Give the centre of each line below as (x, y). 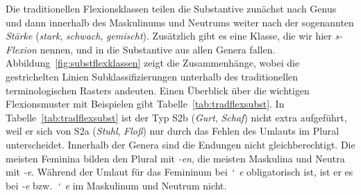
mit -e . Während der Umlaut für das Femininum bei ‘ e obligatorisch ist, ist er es (179, 172)
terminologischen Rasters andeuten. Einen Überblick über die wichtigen (158, 90)
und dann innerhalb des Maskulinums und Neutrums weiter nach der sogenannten (180, 22)
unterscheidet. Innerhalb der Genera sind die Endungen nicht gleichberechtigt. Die (180, 144)
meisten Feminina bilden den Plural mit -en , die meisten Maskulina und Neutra (175, 158)
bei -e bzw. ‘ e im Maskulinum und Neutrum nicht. (116, 185)
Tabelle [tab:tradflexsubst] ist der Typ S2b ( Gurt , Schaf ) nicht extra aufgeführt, (176, 117)
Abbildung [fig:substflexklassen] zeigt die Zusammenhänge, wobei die (153, 63)
